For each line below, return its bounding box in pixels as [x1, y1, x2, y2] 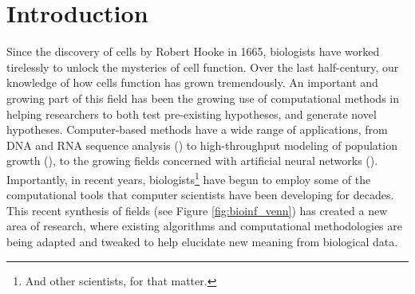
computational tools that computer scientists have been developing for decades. [6, 186, 394, 203]
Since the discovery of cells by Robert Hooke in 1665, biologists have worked [6, 43, 380, 60]
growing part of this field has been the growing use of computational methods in [6, 89, 399, 106]
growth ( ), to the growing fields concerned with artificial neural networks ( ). [6, 152, 378, 169]
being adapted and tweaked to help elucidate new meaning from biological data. [6, 233, 398, 249]
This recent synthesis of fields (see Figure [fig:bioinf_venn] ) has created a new [6, 202, 388, 218]
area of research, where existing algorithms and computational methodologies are [6, 218, 402, 234]
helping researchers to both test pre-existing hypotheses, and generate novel [6, 105, 377, 122]
